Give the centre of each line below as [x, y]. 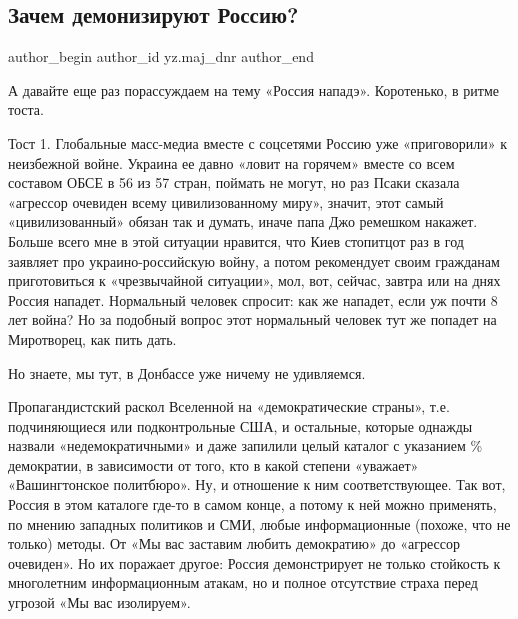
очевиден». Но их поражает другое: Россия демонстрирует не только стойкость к [254, 562]
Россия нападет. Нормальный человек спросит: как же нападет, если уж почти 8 [253, 299]
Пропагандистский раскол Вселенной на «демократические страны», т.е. [229, 406]
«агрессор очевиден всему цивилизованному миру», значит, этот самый [226, 201]
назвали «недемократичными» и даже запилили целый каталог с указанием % [245, 445]
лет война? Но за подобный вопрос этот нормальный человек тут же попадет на [252, 319]
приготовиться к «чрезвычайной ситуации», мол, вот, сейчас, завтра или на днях [254, 280]
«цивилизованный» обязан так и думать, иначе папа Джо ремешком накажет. [243, 221]
